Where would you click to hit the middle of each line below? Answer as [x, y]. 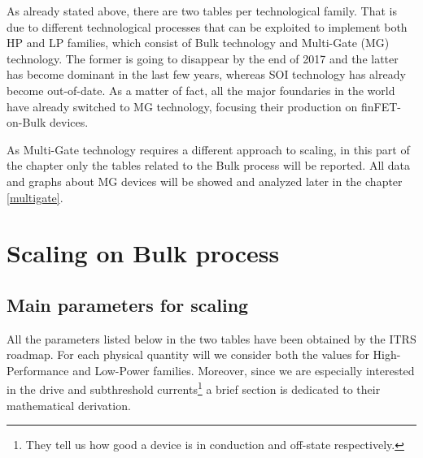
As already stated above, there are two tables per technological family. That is [202, 11]
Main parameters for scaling [128, 304]
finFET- [381, 106]
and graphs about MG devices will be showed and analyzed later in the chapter [205, 181]
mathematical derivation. [69, 405]
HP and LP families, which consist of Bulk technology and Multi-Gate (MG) [198, 43]
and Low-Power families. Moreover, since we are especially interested [244, 370]
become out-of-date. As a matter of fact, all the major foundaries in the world [201, 90]
